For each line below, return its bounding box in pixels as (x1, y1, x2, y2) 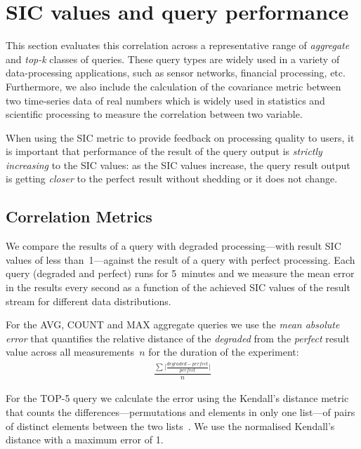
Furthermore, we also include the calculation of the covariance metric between (6, 79, 341, 93)
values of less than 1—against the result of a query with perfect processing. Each (6, 252, 355, 267)
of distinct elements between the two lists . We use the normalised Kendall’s (6, 418, 335, 433)
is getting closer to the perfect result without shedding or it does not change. (6, 171, 338, 186)
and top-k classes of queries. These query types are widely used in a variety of (6, 51, 340, 66)
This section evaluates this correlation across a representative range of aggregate (6, 38, 350, 53)
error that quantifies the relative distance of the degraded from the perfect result (6, 330, 350, 345)
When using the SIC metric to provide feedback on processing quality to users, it (6, 130, 355, 145)
